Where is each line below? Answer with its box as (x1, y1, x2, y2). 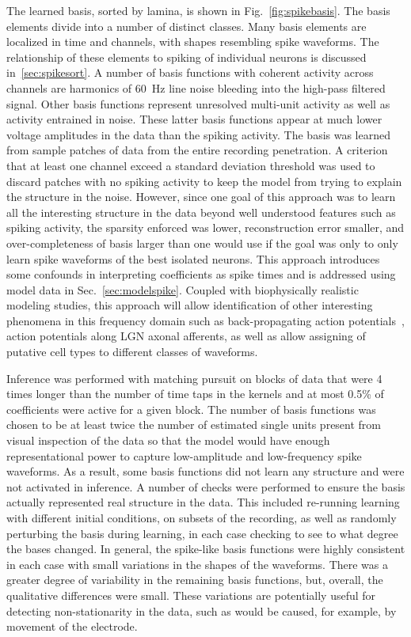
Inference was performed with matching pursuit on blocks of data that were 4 (6, 370, 382, 386)
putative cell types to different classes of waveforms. (6, 343, 258, 360)
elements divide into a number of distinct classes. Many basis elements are (6, 17, 367, 34)
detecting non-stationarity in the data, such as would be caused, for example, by (6, 602, 397, 619)
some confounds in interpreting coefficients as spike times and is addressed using (6, 266, 396, 282)
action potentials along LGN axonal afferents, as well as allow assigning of (6, 328, 366, 344)
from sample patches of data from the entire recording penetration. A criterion (6, 142, 388, 158)
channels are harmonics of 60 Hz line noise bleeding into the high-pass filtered (6, 79, 386, 96)
